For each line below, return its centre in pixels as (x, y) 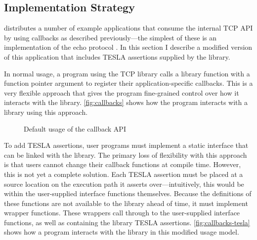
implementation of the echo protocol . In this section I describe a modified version (128, 47)
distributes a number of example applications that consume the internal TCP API (128, 28)
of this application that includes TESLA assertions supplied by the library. (117, 56)
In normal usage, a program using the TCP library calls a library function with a (127, 73)
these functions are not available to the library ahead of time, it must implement (126, 203)
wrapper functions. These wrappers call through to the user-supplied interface (122, 213)
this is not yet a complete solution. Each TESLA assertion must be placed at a (124, 174)
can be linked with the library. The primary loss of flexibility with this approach (126, 154)
